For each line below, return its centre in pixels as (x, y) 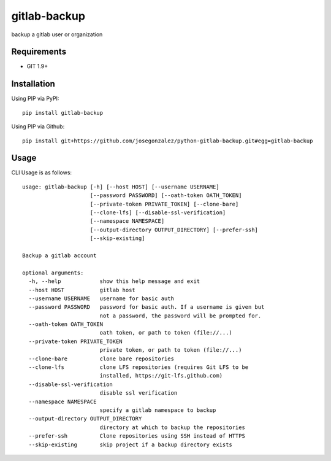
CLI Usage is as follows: (42, 172)
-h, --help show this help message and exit (114, 281)
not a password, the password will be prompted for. (181, 316)
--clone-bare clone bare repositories (101, 358)
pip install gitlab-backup (63, 113)
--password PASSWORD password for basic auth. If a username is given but (146, 307)
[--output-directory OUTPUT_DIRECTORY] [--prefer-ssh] (174, 230)
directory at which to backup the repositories (172, 427)
